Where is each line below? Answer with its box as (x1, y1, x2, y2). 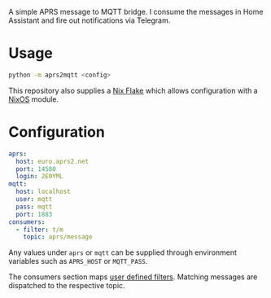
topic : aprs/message (23, 233, 93, 241)
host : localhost (15, 187, 71, 196)
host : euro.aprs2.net (15, 157, 90, 165)
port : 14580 (15, 164, 57, 173)
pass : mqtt (15, 203, 53, 211)
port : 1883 (15, 210, 53, 218)
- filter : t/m (15, 226, 63, 234)
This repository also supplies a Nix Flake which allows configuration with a (8, 85, 258, 95)
